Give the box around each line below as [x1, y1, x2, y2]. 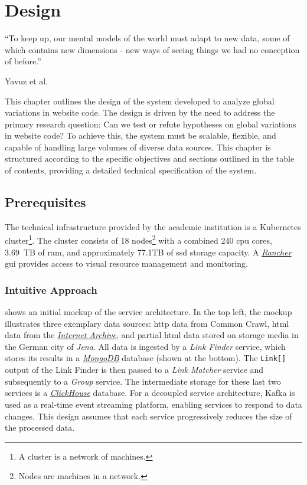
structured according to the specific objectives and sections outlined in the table [5, 152, 295, 165]
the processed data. [5, 421, 75, 434]
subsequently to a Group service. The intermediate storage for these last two [5, 375, 281, 387]
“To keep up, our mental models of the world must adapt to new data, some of [5, 32, 290, 44]
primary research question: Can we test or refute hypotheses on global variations [5, 117, 296, 130]
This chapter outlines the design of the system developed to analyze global [5, 94, 275, 107]
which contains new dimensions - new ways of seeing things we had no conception [5, 43, 300, 55]
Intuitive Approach [5, 282, 97, 297]
